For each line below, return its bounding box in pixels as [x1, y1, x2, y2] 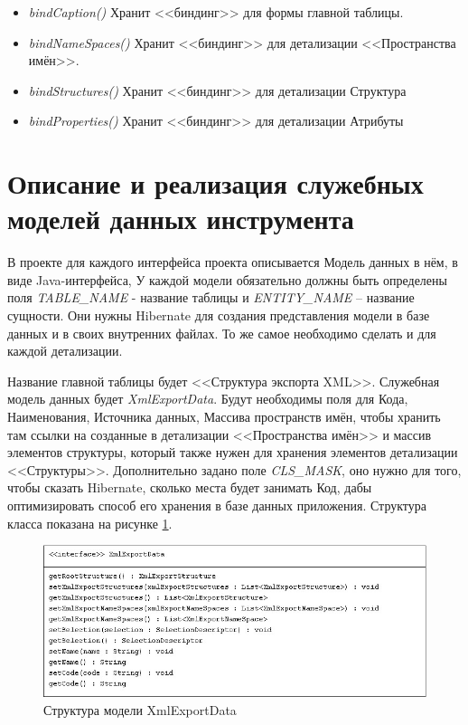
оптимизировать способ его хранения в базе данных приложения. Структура [7, 496, 426, 514]
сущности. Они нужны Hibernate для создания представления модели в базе [7, 306, 430, 325]
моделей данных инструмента [7, 200, 354, 237]
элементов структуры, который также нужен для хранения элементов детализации [7, 443, 458, 462]
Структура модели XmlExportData [43, 700, 237, 719]
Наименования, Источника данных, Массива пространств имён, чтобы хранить [7, 407, 441, 426]
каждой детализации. [7, 341, 123, 360]
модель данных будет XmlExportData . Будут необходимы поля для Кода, [7, 389, 408, 408]
